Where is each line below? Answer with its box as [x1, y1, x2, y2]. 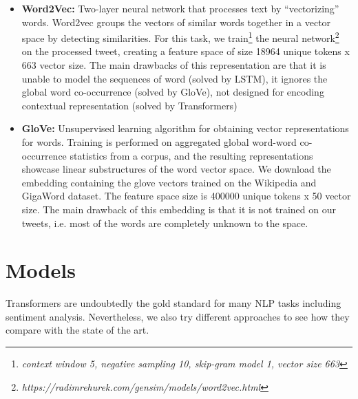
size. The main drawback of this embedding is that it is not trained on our [21, 202, 336, 216]
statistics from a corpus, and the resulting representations [70, 148, 313, 162]
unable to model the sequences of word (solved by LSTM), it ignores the [21, 71, 328, 85]
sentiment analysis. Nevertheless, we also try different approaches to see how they [6, 309, 350, 323]
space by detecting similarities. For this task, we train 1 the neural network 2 [21, 29, 339, 45]
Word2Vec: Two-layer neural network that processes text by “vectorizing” [21, 1, 339, 15]
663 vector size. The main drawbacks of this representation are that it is [21, 58, 326, 72]
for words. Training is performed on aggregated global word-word [21, 135, 297, 149]
